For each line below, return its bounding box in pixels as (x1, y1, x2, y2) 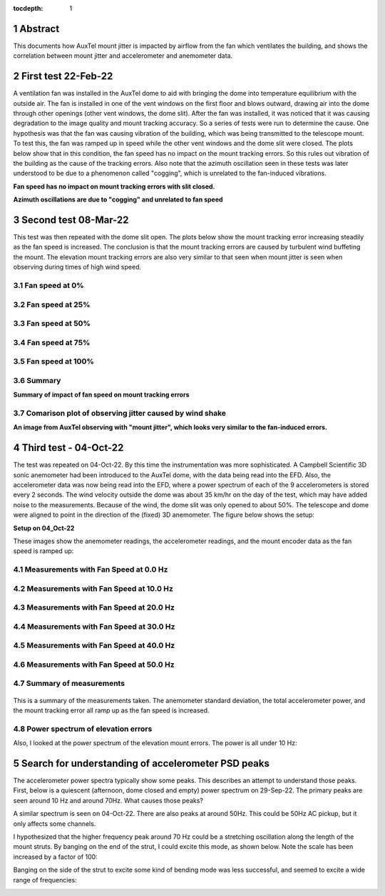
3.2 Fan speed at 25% (13, 299, 91, 309)
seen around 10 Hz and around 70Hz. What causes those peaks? (13, 796, 203, 805)
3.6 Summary (13, 375, 61, 385)
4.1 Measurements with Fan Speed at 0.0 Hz (13, 564, 168, 574)
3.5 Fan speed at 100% (13, 357, 94, 367)
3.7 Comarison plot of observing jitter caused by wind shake (13, 408, 227, 418)
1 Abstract (13, 22, 60, 35)
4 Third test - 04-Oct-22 (13, 442, 124, 454)
